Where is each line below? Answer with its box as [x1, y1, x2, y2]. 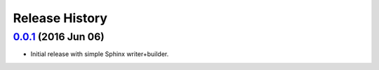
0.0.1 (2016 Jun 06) [13, 30, 105, 43]
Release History [13, 10, 108, 26]
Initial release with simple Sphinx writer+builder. [30, 50, 169, 58]
